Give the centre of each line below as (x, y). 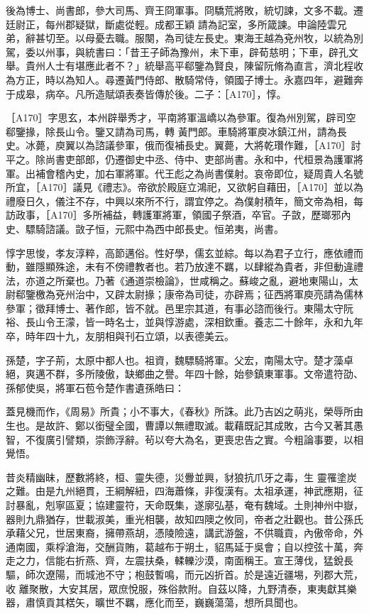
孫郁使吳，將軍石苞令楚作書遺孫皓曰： (95, 387)
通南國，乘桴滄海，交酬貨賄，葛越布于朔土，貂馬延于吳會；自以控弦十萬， (180, 546)
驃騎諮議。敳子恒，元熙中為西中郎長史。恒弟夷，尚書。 (154, 228)
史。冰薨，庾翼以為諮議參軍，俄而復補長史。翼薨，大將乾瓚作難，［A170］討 (183, 145)
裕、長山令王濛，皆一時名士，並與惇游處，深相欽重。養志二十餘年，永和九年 (184, 322)
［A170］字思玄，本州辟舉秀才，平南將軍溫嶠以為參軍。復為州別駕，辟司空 (181, 117)
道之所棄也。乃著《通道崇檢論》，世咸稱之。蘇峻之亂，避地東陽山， (192, 280)
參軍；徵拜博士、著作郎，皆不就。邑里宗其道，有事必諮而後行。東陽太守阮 (180, 308)
